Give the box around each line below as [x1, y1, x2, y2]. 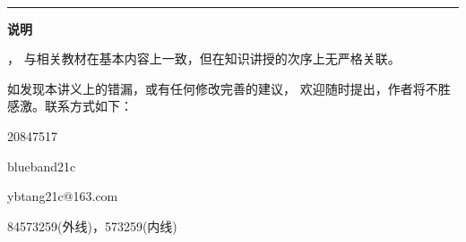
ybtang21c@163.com [7, 187, 118, 205]
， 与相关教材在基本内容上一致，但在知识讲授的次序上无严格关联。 [7, 49, 401, 68]
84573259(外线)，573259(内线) [7, 216, 177, 235]
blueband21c [7, 156, 76, 175]
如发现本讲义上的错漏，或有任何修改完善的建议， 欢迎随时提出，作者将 [7, 79, 426, 97]
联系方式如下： [44, 96, 133, 115]
